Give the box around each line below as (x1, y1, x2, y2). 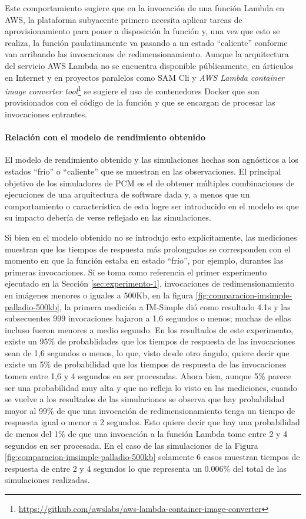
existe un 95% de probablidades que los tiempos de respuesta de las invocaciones (5, 335, 295, 347)
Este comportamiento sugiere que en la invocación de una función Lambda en (5, 2, 285, 14)
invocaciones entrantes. (5, 108, 88, 120)
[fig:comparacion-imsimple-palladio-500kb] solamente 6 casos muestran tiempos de (5, 451, 300, 463)
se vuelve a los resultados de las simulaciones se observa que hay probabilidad (5, 393, 285, 405)
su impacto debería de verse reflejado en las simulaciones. (5, 211, 211, 224)
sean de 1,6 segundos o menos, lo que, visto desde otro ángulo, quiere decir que (5, 346, 290, 359)
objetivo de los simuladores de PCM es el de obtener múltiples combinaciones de (5, 176, 295, 189)
